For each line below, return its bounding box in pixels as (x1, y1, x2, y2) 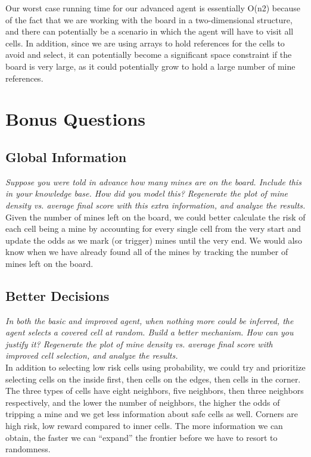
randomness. (5, 443, 51, 455)
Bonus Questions (5, 107, 146, 131)
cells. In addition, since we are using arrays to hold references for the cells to (5, 36, 285, 49)
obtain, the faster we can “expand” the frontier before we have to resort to (5, 431, 278, 443)
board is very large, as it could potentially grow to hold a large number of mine (5, 60, 296, 72)
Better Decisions (5, 286, 110, 304)
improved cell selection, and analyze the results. (5, 349, 178, 362)
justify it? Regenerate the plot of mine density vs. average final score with (5, 337, 273, 350)
